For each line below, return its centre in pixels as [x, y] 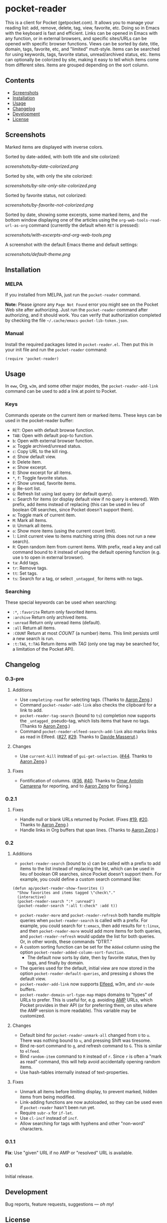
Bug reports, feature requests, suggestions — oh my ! [60, 1204]
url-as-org [16, 226]
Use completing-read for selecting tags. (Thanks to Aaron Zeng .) [86, 700]
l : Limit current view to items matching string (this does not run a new [84, 536]
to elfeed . [30, 1051]
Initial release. [19, 1176]
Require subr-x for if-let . [47, 1113]
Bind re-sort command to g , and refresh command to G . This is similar [91, 1046]
